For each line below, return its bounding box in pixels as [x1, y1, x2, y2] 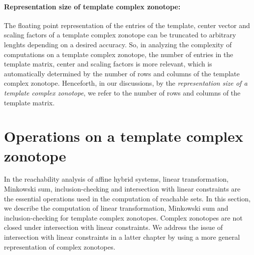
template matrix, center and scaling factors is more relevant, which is [4, 59, 212, 69]
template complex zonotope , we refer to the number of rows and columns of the [4, 87, 241, 97]
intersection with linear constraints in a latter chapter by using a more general [4, 232, 240, 242]
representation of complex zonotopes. [4, 241, 115, 252]
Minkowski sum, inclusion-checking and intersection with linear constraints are [4, 184, 241, 194]
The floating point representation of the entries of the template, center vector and [4, 20, 250, 30]
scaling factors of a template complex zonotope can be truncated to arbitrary [4, 30, 236, 40]
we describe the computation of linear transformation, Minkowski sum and [4, 203, 228, 213]
